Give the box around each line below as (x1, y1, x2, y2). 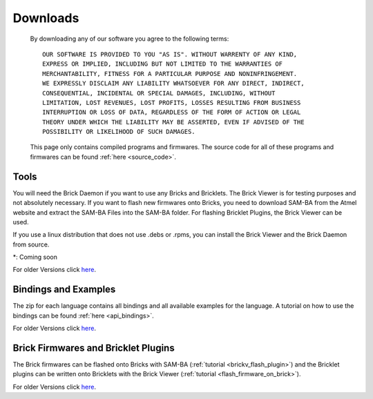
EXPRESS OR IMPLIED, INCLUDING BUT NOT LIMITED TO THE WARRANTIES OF (42, 60, 283, 68)
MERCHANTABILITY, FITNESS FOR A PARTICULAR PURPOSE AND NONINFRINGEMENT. (42, 70, 298, 77)
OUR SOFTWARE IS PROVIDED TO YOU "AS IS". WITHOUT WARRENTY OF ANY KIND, (42, 50, 298, 58)
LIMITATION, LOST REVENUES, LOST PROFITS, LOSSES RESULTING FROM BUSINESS (42, 99, 301, 106)
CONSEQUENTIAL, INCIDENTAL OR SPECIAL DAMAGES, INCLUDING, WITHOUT (42, 89, 276, 97)
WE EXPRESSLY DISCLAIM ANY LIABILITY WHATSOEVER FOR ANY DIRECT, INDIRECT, (42, 79, 305, 88)
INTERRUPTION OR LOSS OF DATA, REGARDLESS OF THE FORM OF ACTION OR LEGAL (42, 108, 301, 117)
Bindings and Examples (12, 284, 116, 295)
